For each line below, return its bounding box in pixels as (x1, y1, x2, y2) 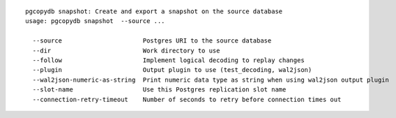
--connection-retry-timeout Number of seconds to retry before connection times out (32, 95, 342, 103)
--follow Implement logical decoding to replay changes (32, 56, 305, 64)
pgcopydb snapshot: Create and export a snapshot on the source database (25, 8, 283, 15)
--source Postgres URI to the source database (32, 37, 272, 45)
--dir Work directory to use (32, 46, 220, 54)
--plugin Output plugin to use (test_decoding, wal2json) (32, 66, 312, 74)
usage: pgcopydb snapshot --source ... (25, 17, 165, 25)
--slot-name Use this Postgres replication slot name (32, 86, 287, 94)
